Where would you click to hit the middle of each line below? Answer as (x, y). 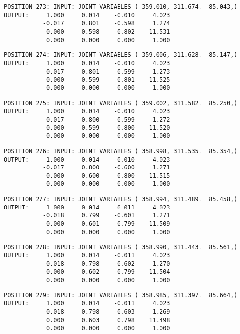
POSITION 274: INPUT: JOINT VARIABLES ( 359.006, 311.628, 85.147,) (121, 55)
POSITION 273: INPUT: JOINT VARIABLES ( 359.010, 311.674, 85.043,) (121, 7)
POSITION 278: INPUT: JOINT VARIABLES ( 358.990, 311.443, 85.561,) (121, 247)
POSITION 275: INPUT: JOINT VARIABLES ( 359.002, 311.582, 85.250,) (121, 103)
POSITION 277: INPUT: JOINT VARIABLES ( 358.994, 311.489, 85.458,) (121, 199)
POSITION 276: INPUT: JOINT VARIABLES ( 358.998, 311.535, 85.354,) (121, 151)
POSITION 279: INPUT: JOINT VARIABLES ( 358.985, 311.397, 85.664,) (121, 295)
